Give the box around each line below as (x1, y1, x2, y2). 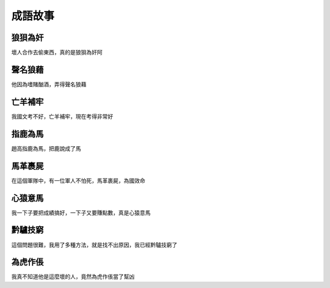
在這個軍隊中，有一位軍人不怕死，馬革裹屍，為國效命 (11, 177, 145, 184)
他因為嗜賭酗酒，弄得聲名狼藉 (11, 80, 87, 88)
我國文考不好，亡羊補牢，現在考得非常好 (11, 113, 113, 120)
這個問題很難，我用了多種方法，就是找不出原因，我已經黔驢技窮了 (11, 241, 177, 248)
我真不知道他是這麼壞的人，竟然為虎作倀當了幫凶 (11, 273, 134, 281)
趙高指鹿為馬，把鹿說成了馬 (11, 144, 81, 152)
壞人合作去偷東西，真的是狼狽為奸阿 (11, 49, 103, 56)
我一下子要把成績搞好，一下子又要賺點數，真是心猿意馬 (11, 209, 151, 216)
